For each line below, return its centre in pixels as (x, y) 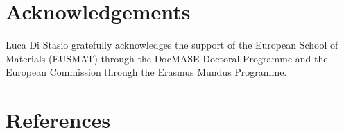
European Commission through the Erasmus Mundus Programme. (146, 72)
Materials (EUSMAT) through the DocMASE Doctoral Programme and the (167, 58)
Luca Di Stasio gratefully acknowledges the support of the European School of (172, 45)
